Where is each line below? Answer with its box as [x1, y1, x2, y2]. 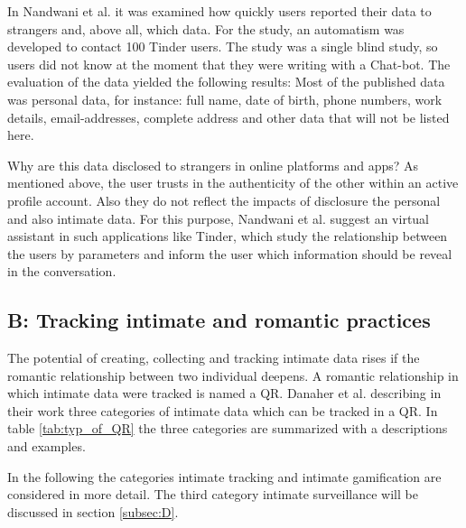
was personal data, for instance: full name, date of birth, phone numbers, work [7, 89, 443, 108]
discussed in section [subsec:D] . [7, 502, 179, 521]
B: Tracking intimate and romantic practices [7, 306, 431, 334]
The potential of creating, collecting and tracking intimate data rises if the [7, 348, 420, 367]
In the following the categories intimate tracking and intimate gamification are [7, 467, 442, 486]
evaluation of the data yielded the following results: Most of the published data [7, 72, 445, 91]
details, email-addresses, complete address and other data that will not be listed [7, 107, 450, 126]
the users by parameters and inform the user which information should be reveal [7, 244, 452, 263]
